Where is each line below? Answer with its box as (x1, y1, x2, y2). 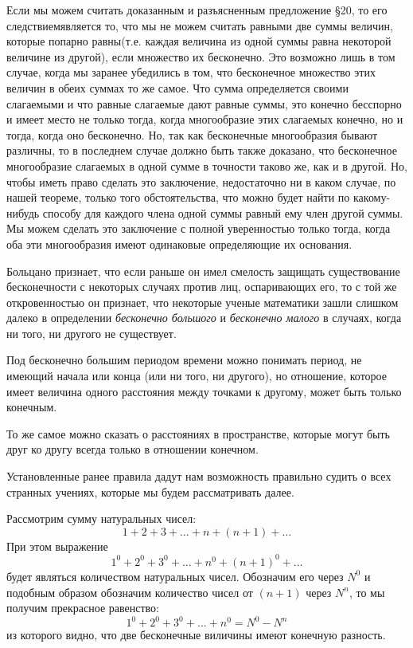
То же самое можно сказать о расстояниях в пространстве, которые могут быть (6, 425, 390, 442)
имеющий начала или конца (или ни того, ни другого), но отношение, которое (6, 367, 387, 384)
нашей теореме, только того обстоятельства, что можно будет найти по (6, 189, 350, 206)
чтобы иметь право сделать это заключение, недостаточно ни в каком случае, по (6, 173, 396, 190)
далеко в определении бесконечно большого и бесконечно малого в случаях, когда (6, 309, 402, 326)
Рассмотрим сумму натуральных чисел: (6, 510, 197, 527)
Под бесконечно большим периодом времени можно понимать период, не (6, 351, 362, 368)
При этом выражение (6, 537, 108, 554)
